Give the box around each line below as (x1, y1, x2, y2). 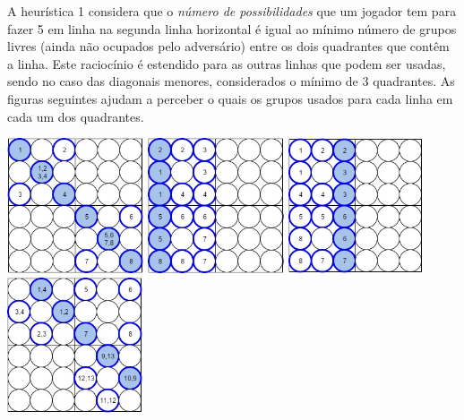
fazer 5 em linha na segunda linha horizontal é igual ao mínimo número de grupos (7, 19, 457, 38)
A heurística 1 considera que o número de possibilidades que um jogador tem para (7, 2, 457, 20)
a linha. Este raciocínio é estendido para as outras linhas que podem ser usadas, (7, 54, 446, 73)
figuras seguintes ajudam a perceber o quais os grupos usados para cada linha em (7, 89, 453, 107)
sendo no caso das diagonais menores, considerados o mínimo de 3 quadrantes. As (7, 72, 455, 90)
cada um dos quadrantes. (7, 107, 144, 125)
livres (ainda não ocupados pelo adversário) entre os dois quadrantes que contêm (7, 37, 450, 56)
